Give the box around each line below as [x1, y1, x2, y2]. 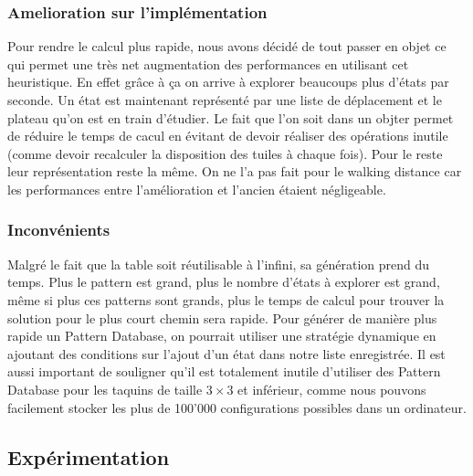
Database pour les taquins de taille [7, 379, 203, 398]
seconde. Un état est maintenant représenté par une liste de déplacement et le [7, 90, 442, 109]
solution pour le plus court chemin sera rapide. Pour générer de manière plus [7, 308, 437, 327]
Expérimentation [7, 442, 170, 471]
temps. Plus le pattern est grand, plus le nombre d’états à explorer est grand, [7, 272, 440, 291]
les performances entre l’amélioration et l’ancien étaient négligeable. [7, 179, 386, 198]
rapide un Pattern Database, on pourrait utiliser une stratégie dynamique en [7, 326, 436, 345]
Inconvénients [7, 218, 110, 241]
